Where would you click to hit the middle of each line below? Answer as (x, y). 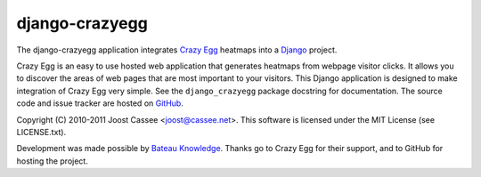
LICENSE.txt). (41, 132)
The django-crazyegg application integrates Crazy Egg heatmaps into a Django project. (177, 50)
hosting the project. (52, 161)
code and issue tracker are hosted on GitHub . (100, 103)
